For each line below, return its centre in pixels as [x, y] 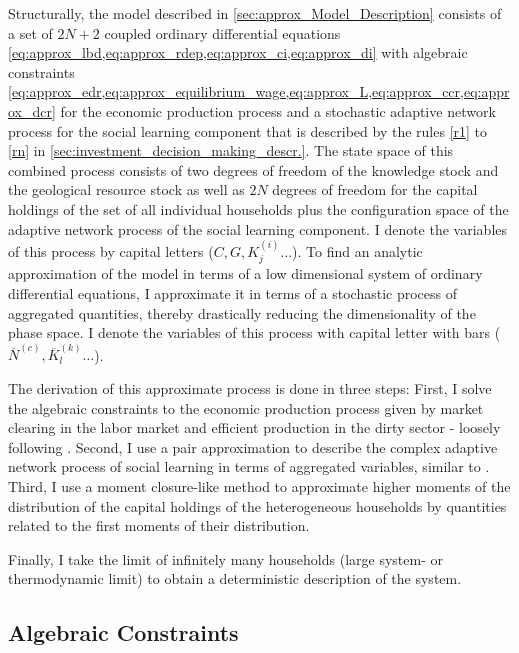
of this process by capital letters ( [111, 250]
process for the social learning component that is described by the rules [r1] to [248, 130]
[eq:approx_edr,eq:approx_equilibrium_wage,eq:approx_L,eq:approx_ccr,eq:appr [259, 91]
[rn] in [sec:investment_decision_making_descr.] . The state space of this [231, 150]
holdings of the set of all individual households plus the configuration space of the [258, 208]
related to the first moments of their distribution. [159, 525]
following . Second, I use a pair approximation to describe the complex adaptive [253, 446]
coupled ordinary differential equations [222, 32]
